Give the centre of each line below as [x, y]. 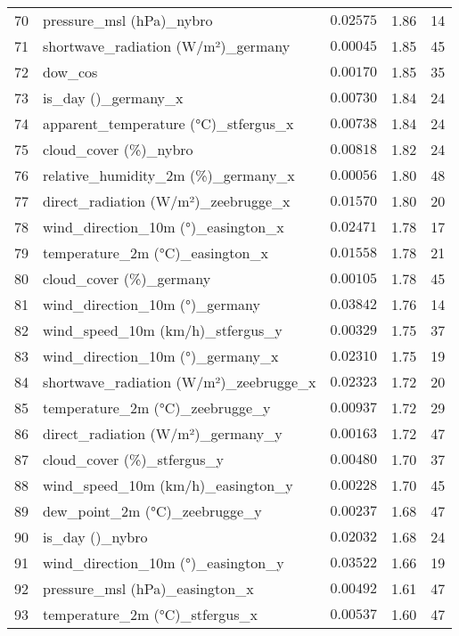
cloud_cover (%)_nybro [118, 149]
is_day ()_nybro [95, 537]
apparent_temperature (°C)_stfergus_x [168, 123]
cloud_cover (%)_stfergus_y [133, 459]
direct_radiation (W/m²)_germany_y [163, 433]
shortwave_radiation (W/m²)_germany [167, 46]
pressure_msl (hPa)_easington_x [148, 588]
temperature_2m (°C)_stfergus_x [150, 614]
